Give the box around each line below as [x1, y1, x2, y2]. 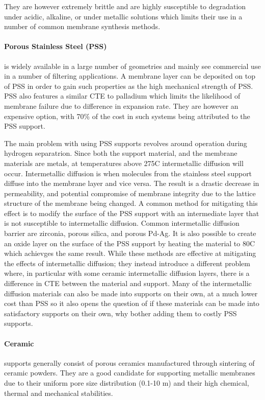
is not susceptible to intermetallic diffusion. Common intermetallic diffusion [4, 218, 240, 228]
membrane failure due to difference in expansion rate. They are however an [4, 100, 238, 111]
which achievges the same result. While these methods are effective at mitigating [4, 248, 256, 258]
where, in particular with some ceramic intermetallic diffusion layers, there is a [4, 268, 250, 278]
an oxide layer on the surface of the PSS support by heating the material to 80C [4, 238, 255, 248]
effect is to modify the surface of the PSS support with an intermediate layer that [4, 207, 259, 218]
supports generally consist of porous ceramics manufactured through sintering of [4, 357, 255, 368]
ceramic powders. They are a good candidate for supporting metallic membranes [4, 367, 255, 378]
